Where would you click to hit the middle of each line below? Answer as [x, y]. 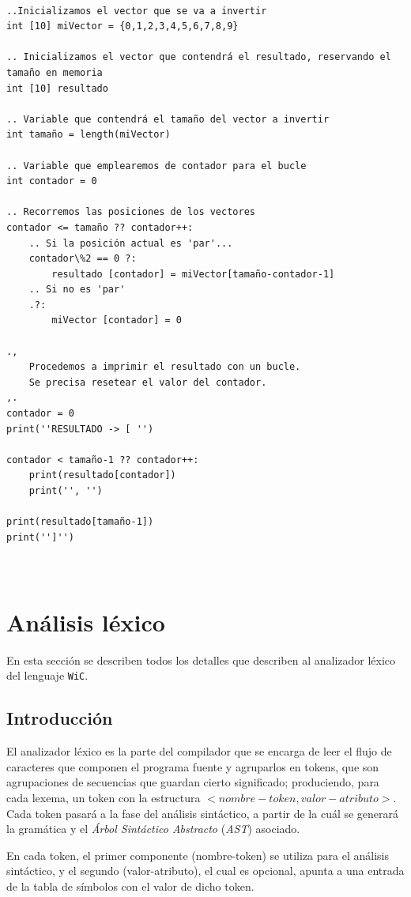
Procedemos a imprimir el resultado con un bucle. [165, 367]
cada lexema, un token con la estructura [104, 797]
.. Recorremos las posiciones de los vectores [131, 212]
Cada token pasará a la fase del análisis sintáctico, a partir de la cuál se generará [203, 813]
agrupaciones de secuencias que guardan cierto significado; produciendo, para [193, 782]
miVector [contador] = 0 [117, 320]
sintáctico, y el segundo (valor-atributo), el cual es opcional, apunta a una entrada [205, 871]
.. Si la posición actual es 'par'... [131, 243]
